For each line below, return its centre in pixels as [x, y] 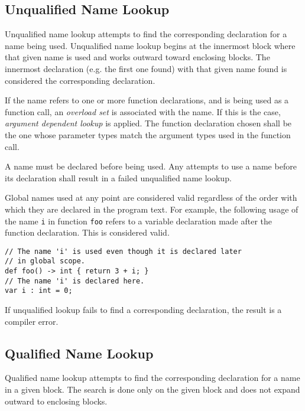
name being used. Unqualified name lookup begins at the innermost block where [150, 45]
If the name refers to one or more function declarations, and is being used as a [147, 100]
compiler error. [32, 321]
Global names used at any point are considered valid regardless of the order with [151, 198]
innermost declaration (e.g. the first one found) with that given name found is [146, 68]
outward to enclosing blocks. [56, 401]
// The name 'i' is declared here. [75, 281]
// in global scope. [45, 261]
